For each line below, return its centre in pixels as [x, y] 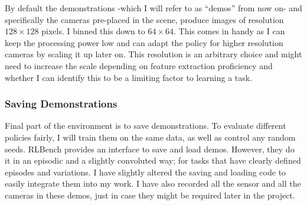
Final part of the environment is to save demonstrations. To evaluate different [146, 126]
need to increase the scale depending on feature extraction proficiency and [139, 65]
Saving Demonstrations [61, 104]
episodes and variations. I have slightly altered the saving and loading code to [146, 172]
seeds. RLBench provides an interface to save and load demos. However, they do [150, 149]
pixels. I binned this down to [93, 31]
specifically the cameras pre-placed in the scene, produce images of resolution [144, 19]
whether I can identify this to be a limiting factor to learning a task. [129, 77]
